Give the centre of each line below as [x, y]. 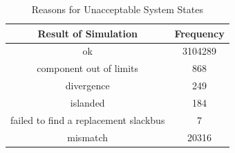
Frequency [199, 33]
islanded [87, 102]
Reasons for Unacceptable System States [117, 9]
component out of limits [88, 68]
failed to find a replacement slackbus [88, 119]
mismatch [88, 137]
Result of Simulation [87, 33]
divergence [87, 85]
